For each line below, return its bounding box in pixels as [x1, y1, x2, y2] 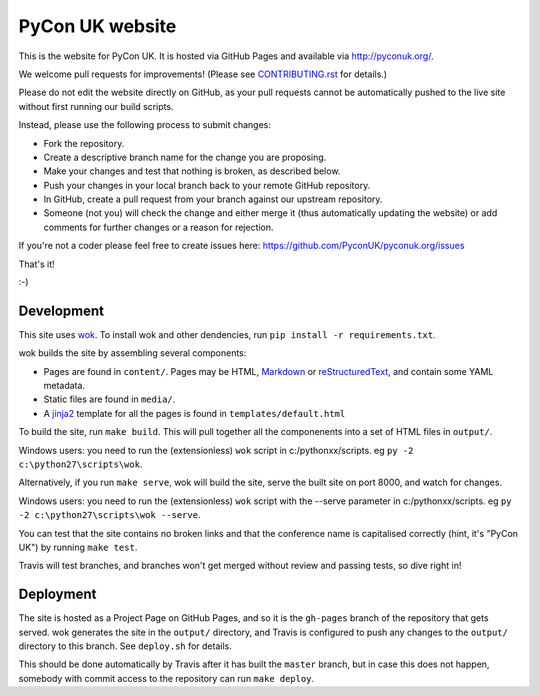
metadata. [43, 380, 85, 392]
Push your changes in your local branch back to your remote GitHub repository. [43, 179, 371, 191]
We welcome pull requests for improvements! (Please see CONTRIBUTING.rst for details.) [18, 68, 388, 80]
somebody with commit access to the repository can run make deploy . [18, 672, 315, 684]
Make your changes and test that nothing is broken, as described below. [43, 165, 341, 177]
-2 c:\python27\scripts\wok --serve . [18, 509, 201, 521]
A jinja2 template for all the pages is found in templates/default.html [43, 407, 346, 419]
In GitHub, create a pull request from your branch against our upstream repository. [43, 193, 383, 205]
